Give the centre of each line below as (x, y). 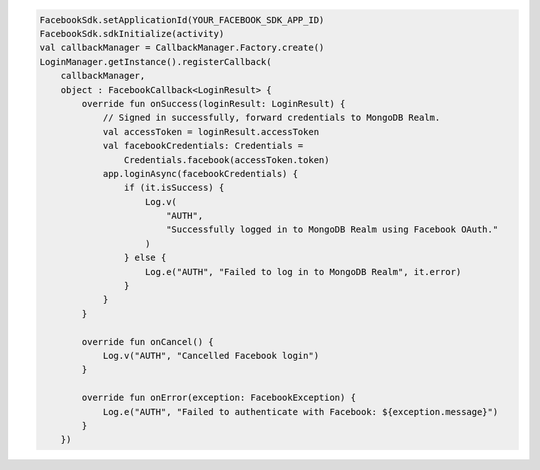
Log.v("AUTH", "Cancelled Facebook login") (211, 355)
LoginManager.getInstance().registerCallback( (155, 61)
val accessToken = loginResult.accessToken (211, 131)
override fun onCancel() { (147, 341)
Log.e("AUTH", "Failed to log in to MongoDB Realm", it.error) (303, 271)
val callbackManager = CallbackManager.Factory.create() (182, 48)
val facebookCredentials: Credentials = (203, 146)
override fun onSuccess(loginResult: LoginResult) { (213, 103)
